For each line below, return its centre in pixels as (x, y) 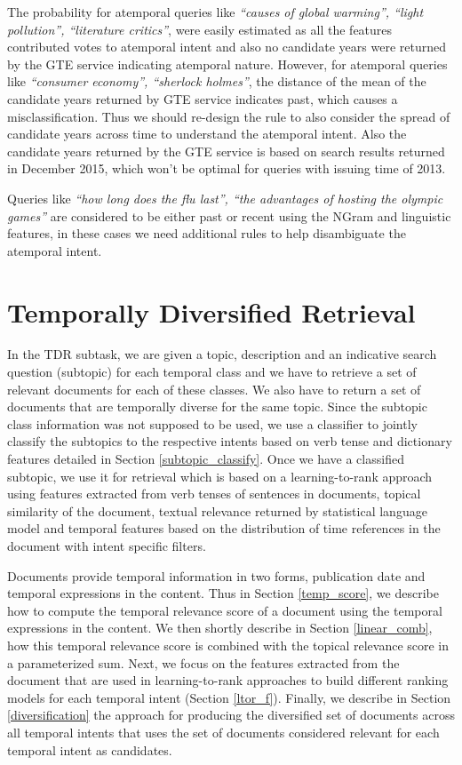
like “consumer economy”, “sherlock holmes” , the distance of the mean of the (217, 81)
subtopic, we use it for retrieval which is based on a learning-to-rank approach (220, 476)
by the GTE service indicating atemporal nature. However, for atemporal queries (227, 64)
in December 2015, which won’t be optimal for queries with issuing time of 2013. (227, 168)
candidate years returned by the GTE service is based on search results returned (226, 151)
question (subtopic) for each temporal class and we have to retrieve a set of (212, 372)
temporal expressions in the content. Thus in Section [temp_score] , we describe (223, 593)
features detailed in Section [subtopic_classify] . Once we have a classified (206, 458)
